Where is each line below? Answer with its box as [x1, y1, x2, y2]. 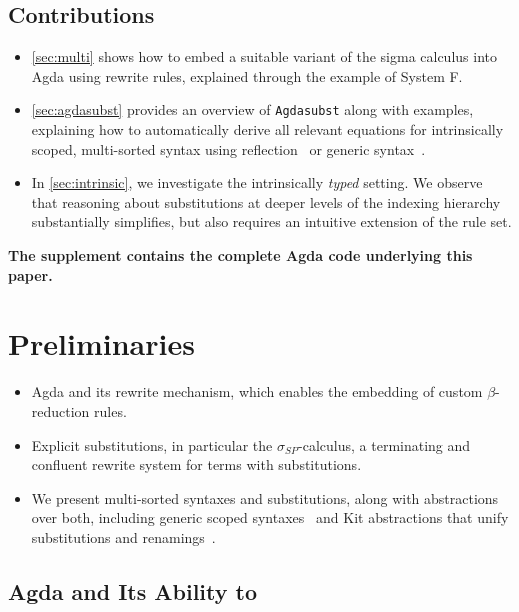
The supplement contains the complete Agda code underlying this [8, 245, 473, 266]
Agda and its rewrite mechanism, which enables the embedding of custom [31, 381, 483, 402]
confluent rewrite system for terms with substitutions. [31, 454, 362, 475]
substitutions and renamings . [31, 526, 216, 547]
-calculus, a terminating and [298, 434, 471, 455]
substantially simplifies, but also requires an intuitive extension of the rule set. [31, 211, 512, 232]
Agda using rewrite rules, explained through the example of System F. [31, 65, 463, 86]
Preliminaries [8, 323, 195, 364]
